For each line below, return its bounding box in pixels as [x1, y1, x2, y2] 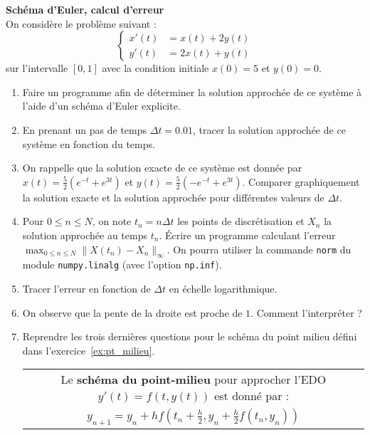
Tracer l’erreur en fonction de [22, 281, 151, 295]
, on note [92, 214, 132, 229]
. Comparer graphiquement [242, 174, 360, 189]
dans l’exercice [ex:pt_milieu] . [22, 342, 155, 357]
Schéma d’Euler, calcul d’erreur [6, 2, 164, 16]
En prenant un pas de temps [22, 122, 147, 137]
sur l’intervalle [6, 61, 68, 75]
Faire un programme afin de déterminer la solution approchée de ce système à [22, 84, 362, 99]
